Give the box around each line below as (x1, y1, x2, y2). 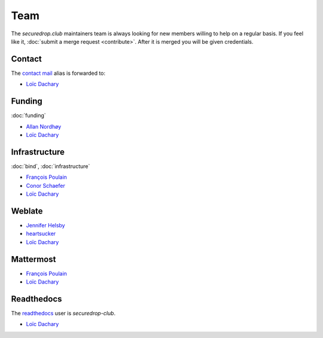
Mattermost (11, 254, 56, 264)
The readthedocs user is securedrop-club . (11, 309, 116, 316)
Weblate (11, 206, 43, 216)
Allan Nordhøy (26, 123, 62, 130)
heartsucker (26, 230, 56, 237)
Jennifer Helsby (26, 221, 65, 229)
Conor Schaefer (26, 182, 65, 189)
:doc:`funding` (11, 112, 46, 119)
